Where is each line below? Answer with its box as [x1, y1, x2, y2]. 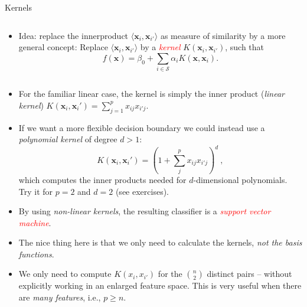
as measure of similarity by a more [160, 29, 286, 41]
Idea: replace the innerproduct [18, 29, 129, 41]
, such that [225, 41, 264, 53]
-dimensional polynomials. [193, 173, 288, 185]
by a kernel [140, 41, 181, 53]
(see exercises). [115, 185, 169, 197]
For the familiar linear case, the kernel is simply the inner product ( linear [18, 87, 285, 100]
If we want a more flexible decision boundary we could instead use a [18, 121, 265, 133]
